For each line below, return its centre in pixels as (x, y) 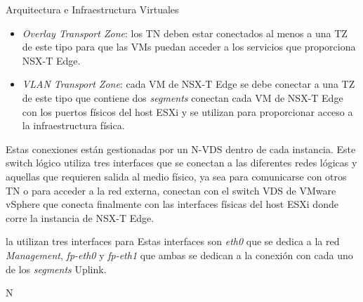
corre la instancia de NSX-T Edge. (80, 217)
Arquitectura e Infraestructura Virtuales (92, 9)
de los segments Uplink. (56, 269)
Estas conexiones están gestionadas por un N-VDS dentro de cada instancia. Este (181, 149)
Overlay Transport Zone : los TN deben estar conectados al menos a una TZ (185, 33)
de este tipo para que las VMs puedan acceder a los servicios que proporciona (189, 47)
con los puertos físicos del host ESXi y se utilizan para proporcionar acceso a (187, 111)
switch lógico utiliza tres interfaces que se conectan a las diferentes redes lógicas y (181, 163)
